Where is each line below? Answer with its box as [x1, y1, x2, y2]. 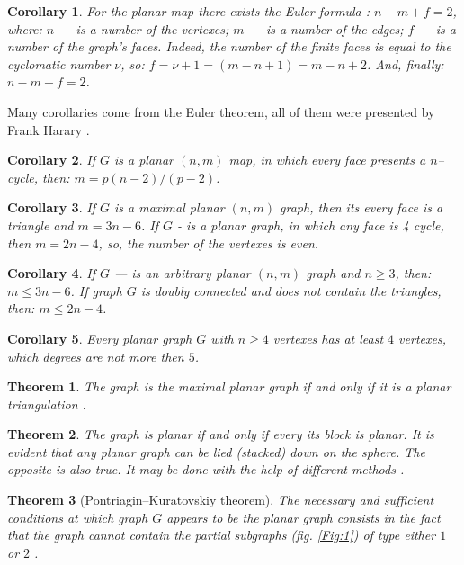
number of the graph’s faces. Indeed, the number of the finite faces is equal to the [7, 37, 451, 56]
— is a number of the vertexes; [58, 19, 229, 38]
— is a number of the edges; [248, 19, 404, 38]
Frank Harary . [7, 120, 90, 139]
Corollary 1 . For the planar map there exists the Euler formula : [7, 2, 370, 20]
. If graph [70, 281, 122, 300]
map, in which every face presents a [228, 150, 426, 169]
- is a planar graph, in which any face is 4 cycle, [177, 215, 444, 234]
